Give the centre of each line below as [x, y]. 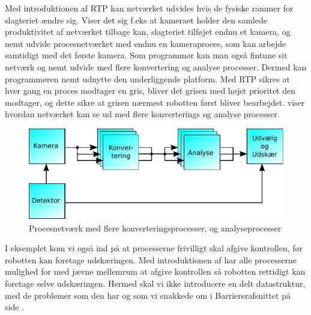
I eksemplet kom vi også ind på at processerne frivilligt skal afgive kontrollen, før [154, 248]
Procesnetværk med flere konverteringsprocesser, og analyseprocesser [155, 228]
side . [14, 307]
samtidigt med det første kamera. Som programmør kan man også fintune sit [146, 55]
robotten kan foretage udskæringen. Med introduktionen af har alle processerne [151, 259]
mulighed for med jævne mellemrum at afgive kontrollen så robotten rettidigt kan [155, 271]
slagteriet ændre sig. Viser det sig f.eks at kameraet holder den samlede [136, 20]
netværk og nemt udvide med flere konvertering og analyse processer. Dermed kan [156, 66]
